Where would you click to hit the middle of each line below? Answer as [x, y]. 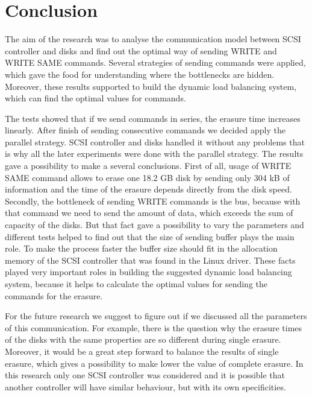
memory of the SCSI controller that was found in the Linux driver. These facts [150, 260]
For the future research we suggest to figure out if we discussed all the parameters [156, 316]
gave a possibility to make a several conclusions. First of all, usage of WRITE [148, 166]
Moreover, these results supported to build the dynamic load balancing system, [151, 86]
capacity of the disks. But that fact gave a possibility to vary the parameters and [154, 225]
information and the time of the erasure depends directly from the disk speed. [148, 189]
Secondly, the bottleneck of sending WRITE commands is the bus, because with [153, 201]
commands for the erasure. [54, 295]
